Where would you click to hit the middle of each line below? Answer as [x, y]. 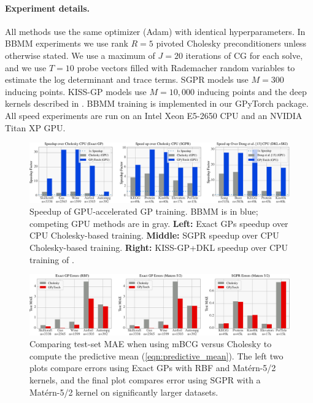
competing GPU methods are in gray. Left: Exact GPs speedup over [159, 223]
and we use [26, 67]
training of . [52, 259]
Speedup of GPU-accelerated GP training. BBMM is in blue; [144, 211]
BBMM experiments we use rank [67, 43]
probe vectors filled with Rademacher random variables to [186, 67]
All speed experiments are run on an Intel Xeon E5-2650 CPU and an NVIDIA [154, 115]
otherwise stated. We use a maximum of [80, 55]
